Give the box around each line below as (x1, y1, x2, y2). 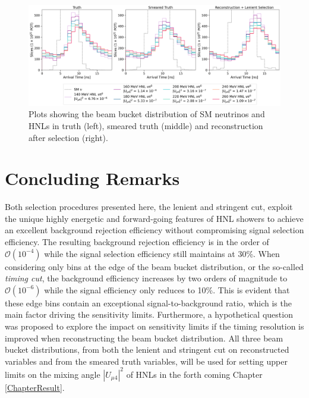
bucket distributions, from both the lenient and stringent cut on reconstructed (5, 343, 289, 356)
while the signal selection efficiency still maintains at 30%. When (44, 247, 280, 259)
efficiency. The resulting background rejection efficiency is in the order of (5, 236, 269, 248)
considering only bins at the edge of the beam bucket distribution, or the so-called (5, 260, 304, 272)
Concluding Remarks (5, 166, 180, 190)
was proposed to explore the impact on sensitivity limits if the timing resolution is (5, 320, 304, 333)
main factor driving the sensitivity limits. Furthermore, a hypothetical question (5, 308, 293, 321)
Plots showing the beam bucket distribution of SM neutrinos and (29, 108, 265, 120)
